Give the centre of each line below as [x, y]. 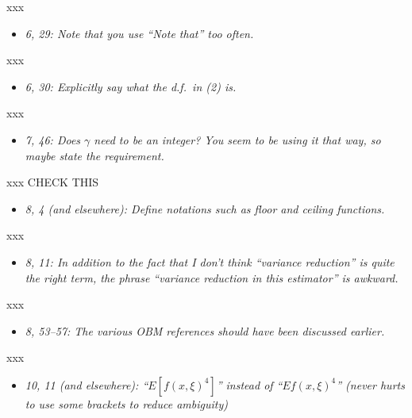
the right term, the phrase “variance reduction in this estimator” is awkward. [212, 277]
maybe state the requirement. [94, 155]
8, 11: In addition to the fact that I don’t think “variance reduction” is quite [210, 261]
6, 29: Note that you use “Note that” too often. [139, 33]
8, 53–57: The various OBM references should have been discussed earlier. [205, 330]
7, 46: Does [53, 139]
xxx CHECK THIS [53, 182]
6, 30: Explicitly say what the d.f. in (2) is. [131, 86]
